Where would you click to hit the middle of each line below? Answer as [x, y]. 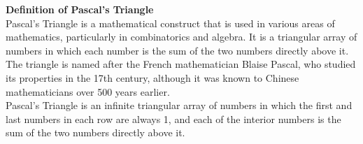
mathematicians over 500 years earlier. [88, 91]
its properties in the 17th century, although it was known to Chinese [152, 77]
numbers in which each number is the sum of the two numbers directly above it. [177, 50]
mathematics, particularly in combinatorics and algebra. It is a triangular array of [181, 37]
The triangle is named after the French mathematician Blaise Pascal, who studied [181, 64]
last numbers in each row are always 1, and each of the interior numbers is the [173, 118]
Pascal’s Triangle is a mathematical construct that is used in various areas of [170, 23]
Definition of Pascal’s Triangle [80, 9]
